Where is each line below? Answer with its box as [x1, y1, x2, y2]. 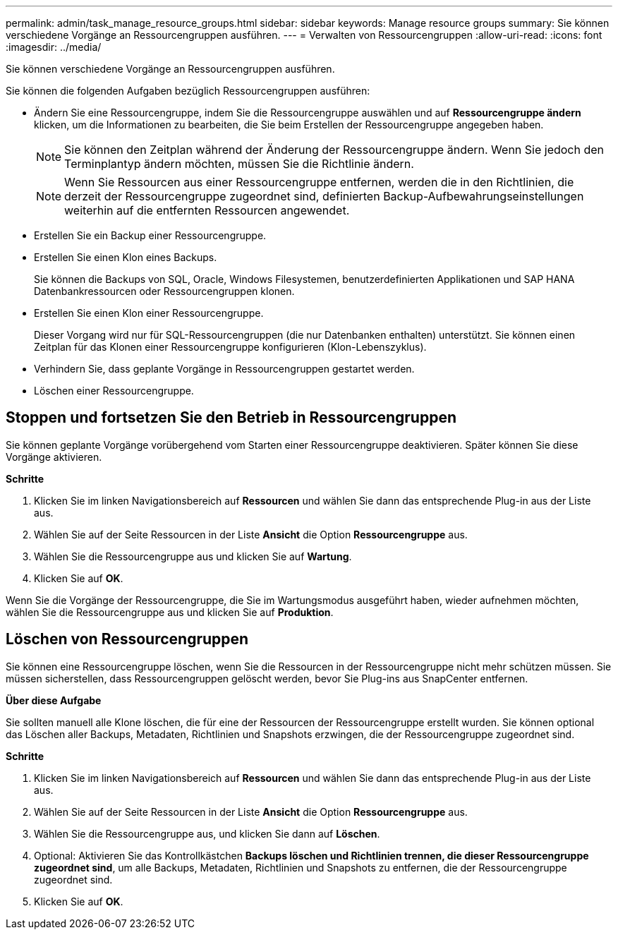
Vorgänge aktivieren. [6, 450, 102, 463]
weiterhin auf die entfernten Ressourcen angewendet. [64, 203, 350, 217]
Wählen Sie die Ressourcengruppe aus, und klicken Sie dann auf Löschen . [34, 827, 380, 840]
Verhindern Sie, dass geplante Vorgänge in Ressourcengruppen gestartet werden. [34, 363, 415, 375]
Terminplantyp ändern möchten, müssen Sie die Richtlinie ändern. [64, 157, 414, 171]
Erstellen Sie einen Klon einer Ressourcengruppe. [34, 307, 264, 319]
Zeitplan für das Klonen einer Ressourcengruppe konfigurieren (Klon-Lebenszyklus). [34, 341, 427, 353]
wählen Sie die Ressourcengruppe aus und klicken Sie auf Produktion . [6, 605, 334, 618]
